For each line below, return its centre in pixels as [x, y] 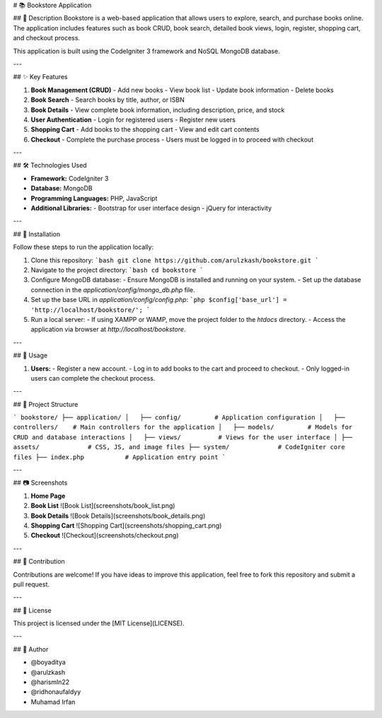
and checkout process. [47, 38]
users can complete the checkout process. [93, 378]
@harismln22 [50, 682]
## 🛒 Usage [30, 355]
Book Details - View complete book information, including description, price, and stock [158, 110]
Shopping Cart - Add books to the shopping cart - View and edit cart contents [145, 129]
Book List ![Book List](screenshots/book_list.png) [103, 506]
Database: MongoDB [62, 188]
